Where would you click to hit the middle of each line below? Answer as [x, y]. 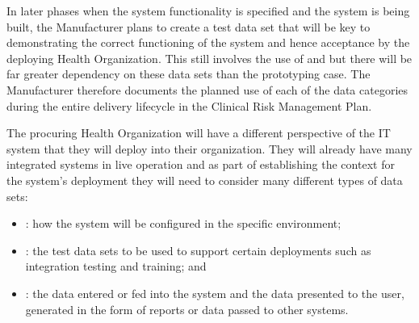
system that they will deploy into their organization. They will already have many [209, 148]
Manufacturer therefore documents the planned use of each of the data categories [207, 89]
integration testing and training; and [116, 266]
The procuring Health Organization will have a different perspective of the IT [199, 133]
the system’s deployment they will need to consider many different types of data [205, 180]
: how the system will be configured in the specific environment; [183, 223]
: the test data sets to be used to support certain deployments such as [198, 250]
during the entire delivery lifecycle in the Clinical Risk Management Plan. [189, 105]
